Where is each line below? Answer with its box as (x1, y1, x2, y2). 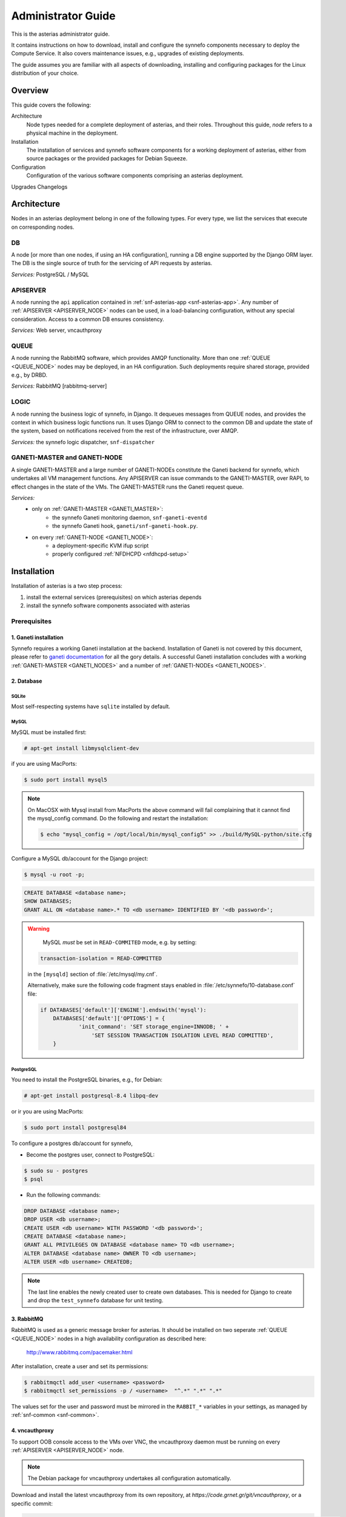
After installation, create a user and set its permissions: (11, 1362, 148, 1370)
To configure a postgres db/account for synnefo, (11, 1140, 133, 1147)
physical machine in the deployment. (26, 129, 118, 137)
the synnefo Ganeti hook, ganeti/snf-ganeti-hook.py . (52, 522, 198, 530)
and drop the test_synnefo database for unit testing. (27, 1296, 164, 1304)
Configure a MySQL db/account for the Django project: (11, 855, 148, 862)
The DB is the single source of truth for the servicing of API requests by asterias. (11, 260, 213, 267)
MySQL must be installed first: (11, 728, 87, 735)
